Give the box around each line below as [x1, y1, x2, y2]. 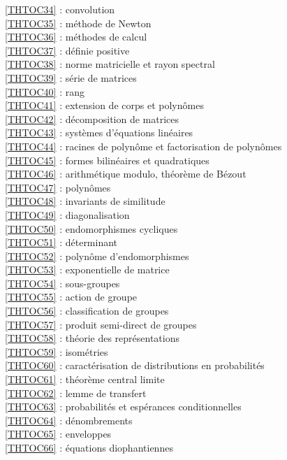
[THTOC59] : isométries [5, 344, 108, 359]
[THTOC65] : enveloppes [5, 426, 112, 441]
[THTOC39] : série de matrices [5, 70, 137, 85]
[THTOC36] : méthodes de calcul [5, 29, 147, 44]
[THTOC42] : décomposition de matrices [5, 111, 179, 126]
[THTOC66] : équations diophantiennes [5, 440, 173, 454]
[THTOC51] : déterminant [5, 235, 118, 250]
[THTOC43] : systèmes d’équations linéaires [5, 125, 193, 140]
